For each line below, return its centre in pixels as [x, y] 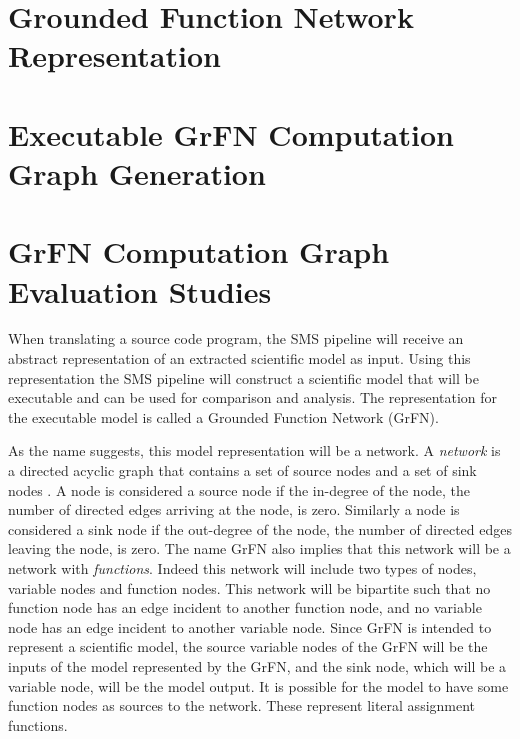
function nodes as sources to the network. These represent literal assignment [242, 705]
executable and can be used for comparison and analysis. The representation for [253, 397]
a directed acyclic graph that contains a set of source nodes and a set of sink [242, 470]
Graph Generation [137, 172]
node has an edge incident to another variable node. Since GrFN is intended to [250, 626]
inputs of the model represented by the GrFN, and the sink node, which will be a [257, 665]
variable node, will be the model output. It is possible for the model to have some [258, 685]
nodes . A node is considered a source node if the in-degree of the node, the [239, 489]
